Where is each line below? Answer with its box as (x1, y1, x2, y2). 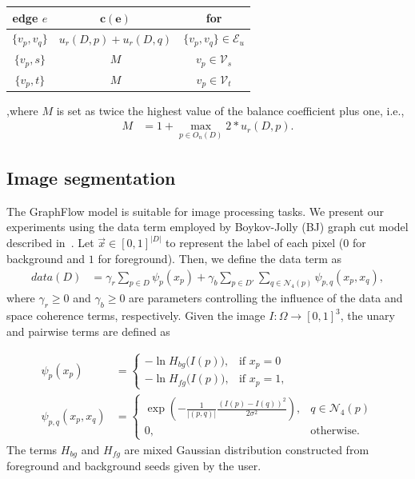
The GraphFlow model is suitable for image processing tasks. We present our (6, 202, 384, 219)
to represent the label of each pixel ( (166, 234, 344, 251)
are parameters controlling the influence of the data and (129, 289, 403, 306)
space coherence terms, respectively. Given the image (6, 307, 265, 324)
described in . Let (6, 234, 94, 251)
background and (6, 249, 86, 266)
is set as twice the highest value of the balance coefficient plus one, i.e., (56, 102, 405, 118)
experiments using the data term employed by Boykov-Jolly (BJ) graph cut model (6, 218, 409, 235)
